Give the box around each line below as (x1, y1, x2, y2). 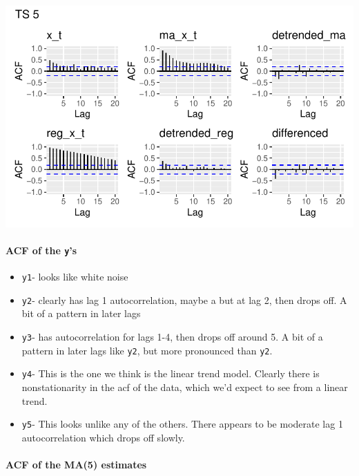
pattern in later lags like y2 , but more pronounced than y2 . (21, 343, 273, 357)
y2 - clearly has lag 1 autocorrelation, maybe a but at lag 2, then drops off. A (21, 292, 347, 307)
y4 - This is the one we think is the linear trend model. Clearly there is (21, 366, 320, 381)
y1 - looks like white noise (21, 269, 128, 284)
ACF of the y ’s (6, 242, 77, 257)
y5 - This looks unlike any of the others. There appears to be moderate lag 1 (21, 417, 343, 431)
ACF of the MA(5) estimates (6, 457, 147, 472)
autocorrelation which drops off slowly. (21, 430, 185, 444)
